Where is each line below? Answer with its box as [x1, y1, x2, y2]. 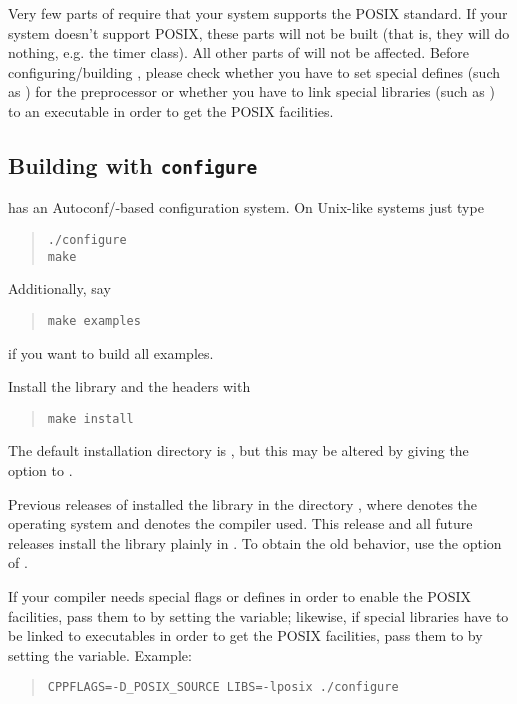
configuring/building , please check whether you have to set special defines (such [8, 61, 500, 82]
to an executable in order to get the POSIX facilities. [8, 100, 334, 121]
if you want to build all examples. [8, 342, 214, 363]
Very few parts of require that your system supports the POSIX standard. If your [8, 3, 508, 23]
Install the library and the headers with [8, 376, 251, 397]
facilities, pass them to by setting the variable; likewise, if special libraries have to [8, 605, 509, 626]
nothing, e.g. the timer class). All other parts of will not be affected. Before [8, 42, 470, 63]
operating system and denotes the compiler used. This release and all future [8, 513, 473, 534]
